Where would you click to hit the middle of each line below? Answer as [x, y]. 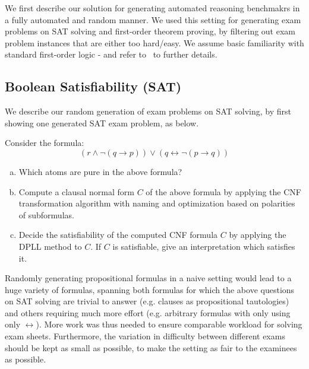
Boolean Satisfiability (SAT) [93, 86]
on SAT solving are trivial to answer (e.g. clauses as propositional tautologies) [147, 301]
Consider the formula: [45, 143]
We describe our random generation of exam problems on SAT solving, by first [148, 111]
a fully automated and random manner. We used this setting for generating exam [153, 19]
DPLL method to [50, 246]
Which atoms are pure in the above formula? [100, 171]
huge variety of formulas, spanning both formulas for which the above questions [150, 289]
